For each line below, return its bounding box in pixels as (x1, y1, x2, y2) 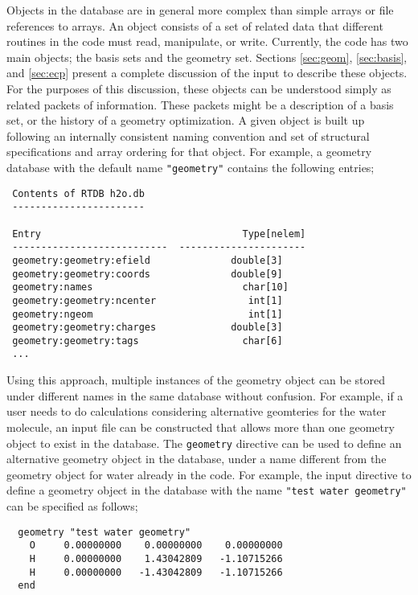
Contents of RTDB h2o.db (12, 187, 145, 199)
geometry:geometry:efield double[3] (12, 254, 283, 266)
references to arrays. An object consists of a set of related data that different (6, 17, 383, 34)
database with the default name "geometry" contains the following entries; (6, 158, 375, 175)
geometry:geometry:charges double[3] (12, 322, 283, 334)
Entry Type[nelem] (12, 228, 306, 240)
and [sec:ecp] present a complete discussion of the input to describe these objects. (6, 64, 408, 81)
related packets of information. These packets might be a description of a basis (6, 96, 394, 113)
